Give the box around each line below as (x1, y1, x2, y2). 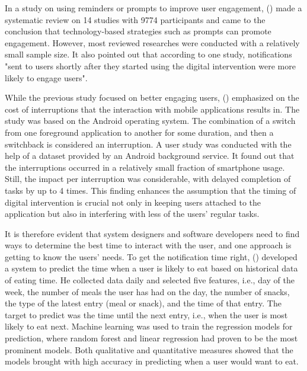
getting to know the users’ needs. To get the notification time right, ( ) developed (5, 250, 298, 263)
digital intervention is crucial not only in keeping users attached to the (5, 196, 261, 208)
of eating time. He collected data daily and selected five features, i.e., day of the (5, 274, 295, 286)
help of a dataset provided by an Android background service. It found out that (5, 149, 295, 162)
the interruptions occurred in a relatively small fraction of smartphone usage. (5, 161, 285, 173)
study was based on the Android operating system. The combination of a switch (5, 114, 296, 127)
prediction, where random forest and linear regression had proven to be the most (5, 332, 298, 344)
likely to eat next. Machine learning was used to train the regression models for (5, 320, 293, 332)
